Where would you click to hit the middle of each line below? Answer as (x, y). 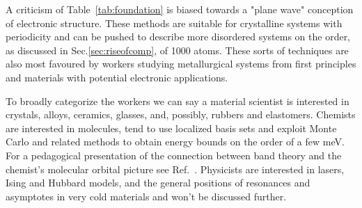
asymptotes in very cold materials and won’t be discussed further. (146, 196)
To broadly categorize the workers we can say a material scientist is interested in (178, 101)
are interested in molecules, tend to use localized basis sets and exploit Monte (171, 128)
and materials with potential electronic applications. (117, 77)
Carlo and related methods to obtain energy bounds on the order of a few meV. (175, 142)
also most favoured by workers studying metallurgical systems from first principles (181, 64)
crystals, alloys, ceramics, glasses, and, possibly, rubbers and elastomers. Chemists (181, 114)
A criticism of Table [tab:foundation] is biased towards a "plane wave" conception (180, 9)
